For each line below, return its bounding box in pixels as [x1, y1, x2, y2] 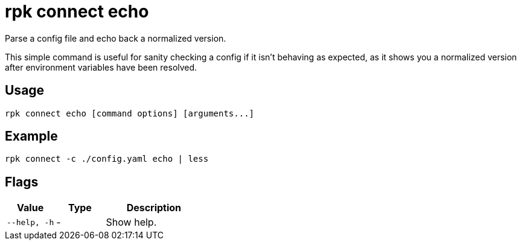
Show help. [106, 216, 157, 229]
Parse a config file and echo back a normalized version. [5, 33, 226, 43]
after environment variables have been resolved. [5, 62, 197, 72]
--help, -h [7, 217, 54, 227]
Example [5, 129, 58, 144]
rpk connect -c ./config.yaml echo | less [5, 154, 209, 164]
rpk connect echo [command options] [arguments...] [5, 108, 255, 118]
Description [126, 202, 182, 214]
